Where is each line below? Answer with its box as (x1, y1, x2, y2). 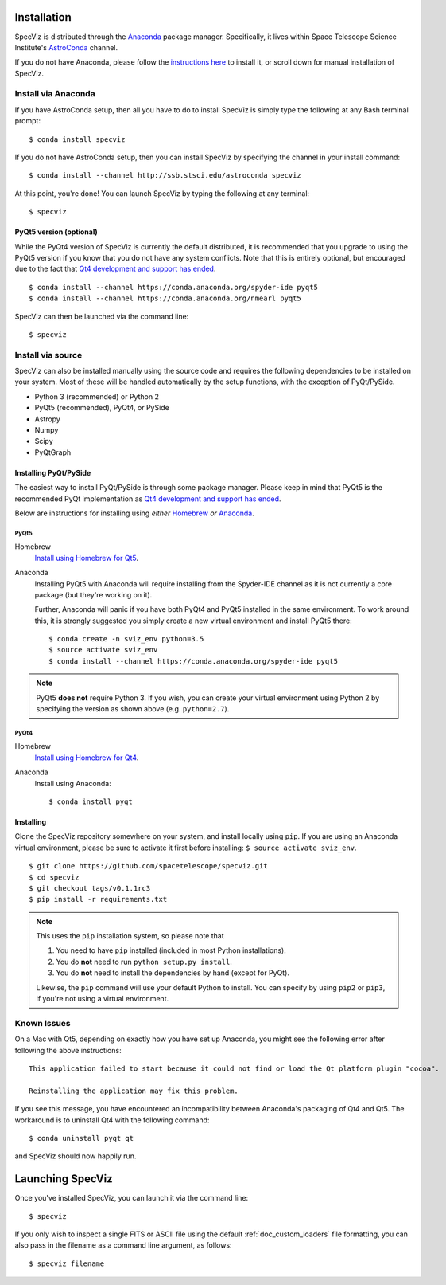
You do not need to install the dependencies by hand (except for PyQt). (56, 968, 290, 977)
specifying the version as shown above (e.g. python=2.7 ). (36, 704, 230, 714)
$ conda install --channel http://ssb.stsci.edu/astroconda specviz (29, 171, 301, 180)
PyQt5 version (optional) (14, 227, 99, 237)
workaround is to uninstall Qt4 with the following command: (14, 1115, 210, 1125)
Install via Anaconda (14, 88, 95, 100)
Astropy (34, 414, 61, 424)
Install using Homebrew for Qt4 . (34, 753, 139, 762)
